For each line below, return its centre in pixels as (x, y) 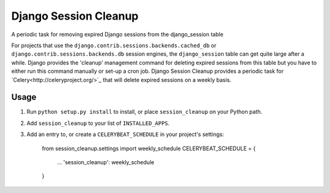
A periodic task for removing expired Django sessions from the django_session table (117, 34)
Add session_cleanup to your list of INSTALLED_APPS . (98, 123)
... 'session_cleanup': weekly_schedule (106, 162)
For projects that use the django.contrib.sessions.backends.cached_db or (114, 45)
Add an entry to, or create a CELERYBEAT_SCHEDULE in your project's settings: (125, 134)
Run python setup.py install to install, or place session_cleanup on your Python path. (145, 112)
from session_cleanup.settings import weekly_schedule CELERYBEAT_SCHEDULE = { (149, 148)
